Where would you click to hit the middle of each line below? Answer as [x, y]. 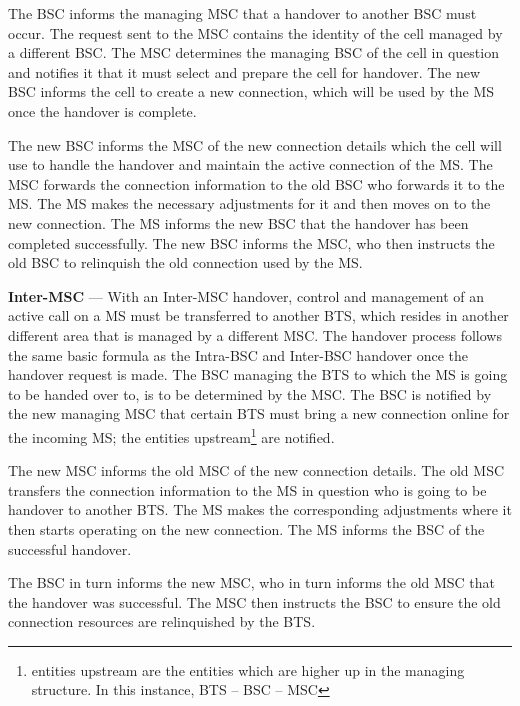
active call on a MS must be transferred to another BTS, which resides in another [258, 315]
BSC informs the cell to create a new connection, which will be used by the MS [251, 91]
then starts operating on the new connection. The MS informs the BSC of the [246, 528]
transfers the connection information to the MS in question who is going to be [247, 489]
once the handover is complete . [102, 110]
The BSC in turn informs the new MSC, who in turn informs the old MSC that [252, 582]
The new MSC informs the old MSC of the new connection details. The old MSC [256, 470]
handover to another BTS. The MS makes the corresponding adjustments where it [260, 509]
